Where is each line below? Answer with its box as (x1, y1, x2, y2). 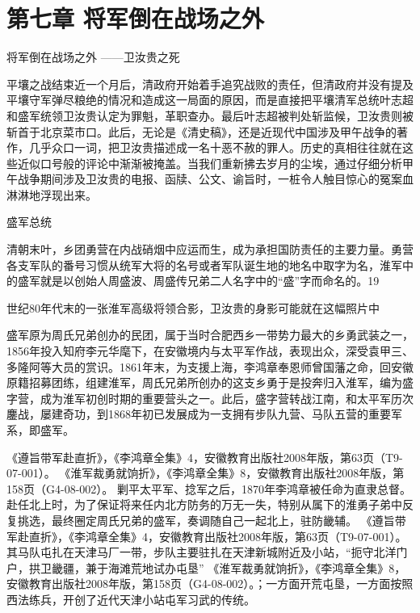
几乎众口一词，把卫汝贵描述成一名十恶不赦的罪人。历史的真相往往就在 (28, 139, 402, 156)
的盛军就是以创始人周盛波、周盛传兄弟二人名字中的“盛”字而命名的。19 (6, 272, 380, 289)
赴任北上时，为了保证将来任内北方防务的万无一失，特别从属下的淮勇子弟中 (6, 496, 402, 513)
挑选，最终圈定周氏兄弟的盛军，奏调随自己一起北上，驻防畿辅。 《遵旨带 (17, 511, 406, 528)
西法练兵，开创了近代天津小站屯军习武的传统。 (6, 590, 255, 607)
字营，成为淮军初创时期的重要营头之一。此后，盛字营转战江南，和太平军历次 (6, 389, 414, 406)
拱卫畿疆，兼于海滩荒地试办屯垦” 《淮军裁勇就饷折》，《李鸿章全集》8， (28, 559, 406, 576)
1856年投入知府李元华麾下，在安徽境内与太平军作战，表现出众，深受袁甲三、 (6, 342, 414, 359)
